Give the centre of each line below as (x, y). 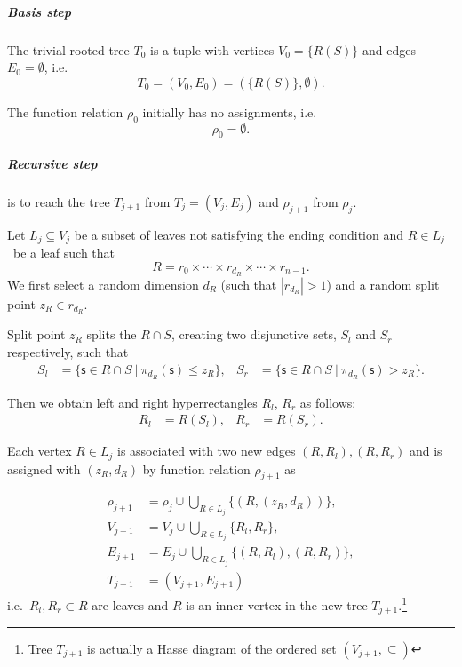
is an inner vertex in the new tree (277, 604)
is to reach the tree (59, 201)
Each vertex (40, 451)
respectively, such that (68, 352)
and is (426, 451)
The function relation (65, 111)
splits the (112, 334)
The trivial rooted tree (68, 49)
